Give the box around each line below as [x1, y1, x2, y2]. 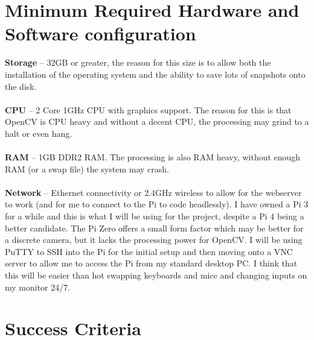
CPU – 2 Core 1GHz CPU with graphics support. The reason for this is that [5, 103, 292, 116]
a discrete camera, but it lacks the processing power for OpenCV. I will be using [5, 233, 303, 246]
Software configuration [5, 21, 196, 46]
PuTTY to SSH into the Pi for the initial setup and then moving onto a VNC [5, 245, 293, 257]
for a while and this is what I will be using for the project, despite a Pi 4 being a [5, 210, 304, 222]
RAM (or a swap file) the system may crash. [5, 162, 169, 175]
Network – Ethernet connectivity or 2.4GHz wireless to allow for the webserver [5, 186, 302, 198]
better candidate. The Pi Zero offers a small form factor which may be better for [5, 221, 304, 234]
